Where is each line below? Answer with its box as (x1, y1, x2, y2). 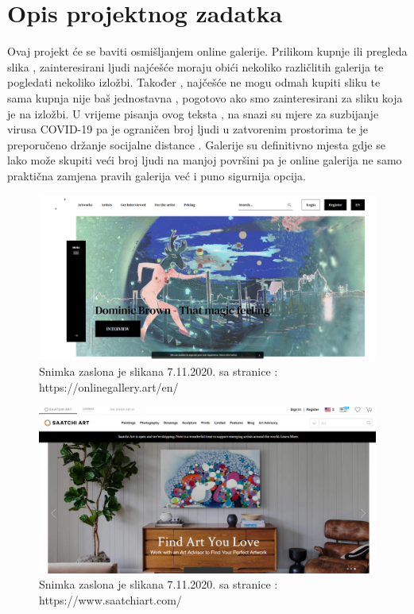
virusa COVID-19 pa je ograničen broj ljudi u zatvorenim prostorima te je (7, 121, 369, 137)
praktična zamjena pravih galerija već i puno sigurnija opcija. (7, 167, 306, 183)
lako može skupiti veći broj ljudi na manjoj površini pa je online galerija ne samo (7, 152, 402, 168)
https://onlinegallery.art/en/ (39, 378, 179, 395)
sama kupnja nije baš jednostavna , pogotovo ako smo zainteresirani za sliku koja (7, 89, 403, 106)
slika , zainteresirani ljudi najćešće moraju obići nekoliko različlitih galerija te (7, 58, 384, 75)
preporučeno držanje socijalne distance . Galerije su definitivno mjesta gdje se (7, 136, 385, 153)
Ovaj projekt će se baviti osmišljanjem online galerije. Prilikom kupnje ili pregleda (7, 43, 408, 60)
